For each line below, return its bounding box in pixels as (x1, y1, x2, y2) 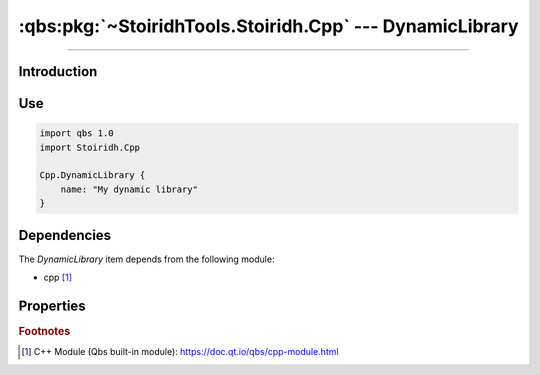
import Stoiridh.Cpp (39, 141, 140, 153)
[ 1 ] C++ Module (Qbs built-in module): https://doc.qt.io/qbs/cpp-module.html (21, 346, 339, 358)
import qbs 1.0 (39, 128, 114, 139)
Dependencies (18, 226, 112, 244)
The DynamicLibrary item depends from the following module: (18, 253, 275, 265)
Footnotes (18, 324, 71, 338)
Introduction (18, 63, 98, 80)
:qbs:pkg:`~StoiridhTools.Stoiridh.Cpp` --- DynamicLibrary (18, 15, 519, 37)
